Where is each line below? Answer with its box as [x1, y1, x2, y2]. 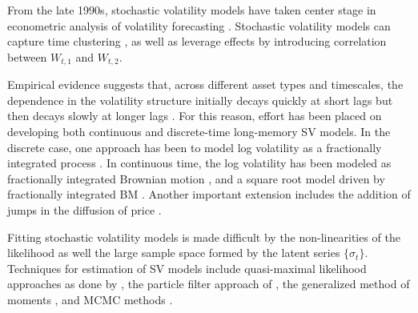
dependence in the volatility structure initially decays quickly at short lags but [7, 91, 393, 108]
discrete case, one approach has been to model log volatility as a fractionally [7, 138, 382, 155]
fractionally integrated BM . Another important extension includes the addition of [7, 186, 411, 203]
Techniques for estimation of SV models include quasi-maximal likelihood [7, 259, 367, 276]
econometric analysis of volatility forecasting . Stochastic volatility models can [7, 17, 391, 34]
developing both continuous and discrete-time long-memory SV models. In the [7, 123, 391, 140]
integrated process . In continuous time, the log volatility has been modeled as [7, 154, 392, 171]
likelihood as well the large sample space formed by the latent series [7, 244, 340, 261]
